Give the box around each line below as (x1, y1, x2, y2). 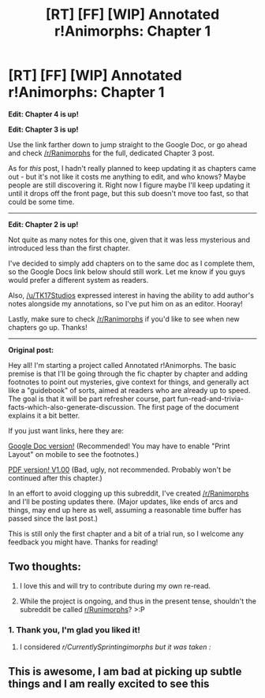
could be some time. (8, 197, 75, 206)
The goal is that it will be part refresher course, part (8, 394, 176, 403)
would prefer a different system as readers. (8, 275, 149, 284)
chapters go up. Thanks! (8, 322, 88, 332)
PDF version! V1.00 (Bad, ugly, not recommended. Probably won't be (8, 465, 231, 474)
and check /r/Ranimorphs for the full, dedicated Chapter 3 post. (8, 148, 215, 158)
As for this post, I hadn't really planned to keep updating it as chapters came (8, 163, 256, 173)
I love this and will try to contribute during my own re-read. (19, 581, 211, 590)
